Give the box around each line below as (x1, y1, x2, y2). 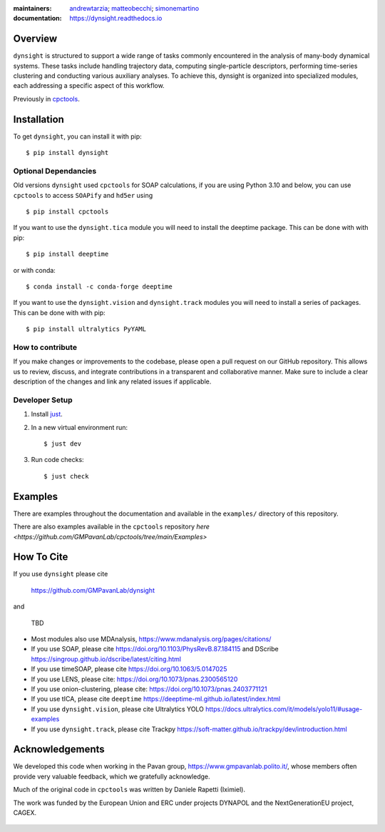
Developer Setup (13, 395, 73, 405)
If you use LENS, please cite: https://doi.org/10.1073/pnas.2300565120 (31, 675, 238, 683)
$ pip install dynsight (26, 149, 109, 157)
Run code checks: (31, 456, 85, 464)
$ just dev (43, 440, 82, 448)
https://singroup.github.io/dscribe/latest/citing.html (31, 654, 182, 663)
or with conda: (13, 266, 56, 274)
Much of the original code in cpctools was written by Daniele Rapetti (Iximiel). (13, 786, 246, 794)
